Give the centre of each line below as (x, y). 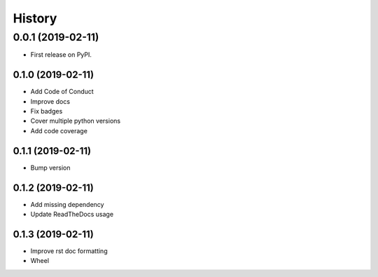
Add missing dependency (67, 204)
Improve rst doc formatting (69, 251)
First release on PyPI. (61, 55)
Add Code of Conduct (62, 92)
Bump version (50, 168)
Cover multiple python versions (76, 121)
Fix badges (47, 112)
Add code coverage (59, 130)
